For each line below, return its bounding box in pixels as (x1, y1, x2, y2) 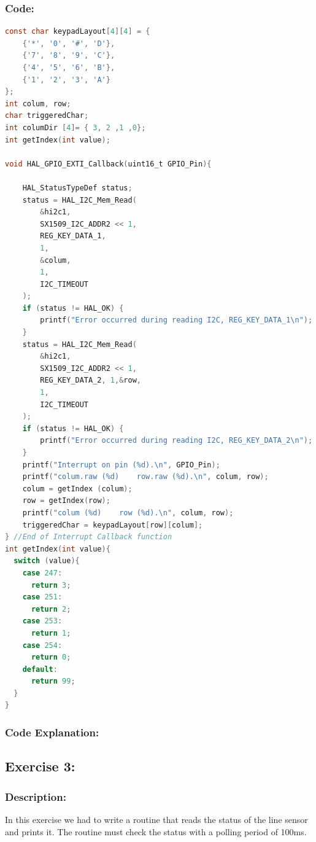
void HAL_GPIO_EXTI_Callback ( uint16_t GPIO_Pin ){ (5, 159, 212, 168)
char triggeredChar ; (5, 111, 89, 120)
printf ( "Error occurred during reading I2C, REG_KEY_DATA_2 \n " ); (40, 436, 313, 445)
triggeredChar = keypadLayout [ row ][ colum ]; (22, 520, 203, 529)
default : (22, 665, 58, 674)
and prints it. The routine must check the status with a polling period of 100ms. (5, 825, 307, 838)
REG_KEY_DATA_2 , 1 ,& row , (40, 376, 141, 385)
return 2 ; (31, 604, 71, 614)
